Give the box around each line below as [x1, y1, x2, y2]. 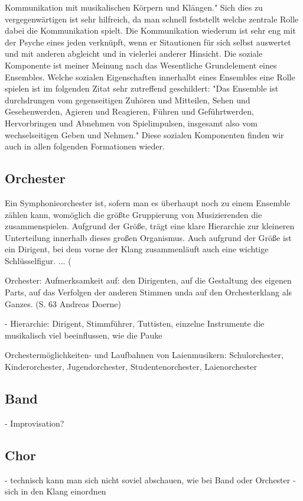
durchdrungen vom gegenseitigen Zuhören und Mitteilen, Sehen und [5, 93, 250, 106]
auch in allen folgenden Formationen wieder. [5, 140, 165, 152]
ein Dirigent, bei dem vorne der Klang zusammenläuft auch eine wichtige [5, 243, 269, 255]
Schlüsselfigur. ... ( [5, 254, 71, 266]
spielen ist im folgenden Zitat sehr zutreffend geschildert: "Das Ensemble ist [5, 82, 279, 95]
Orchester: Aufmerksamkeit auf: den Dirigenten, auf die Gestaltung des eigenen [5, 274, 292, 287]
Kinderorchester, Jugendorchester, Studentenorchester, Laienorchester [5, 360, 257, 373]
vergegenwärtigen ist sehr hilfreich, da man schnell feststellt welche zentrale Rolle [5, 12, 299, 25]
